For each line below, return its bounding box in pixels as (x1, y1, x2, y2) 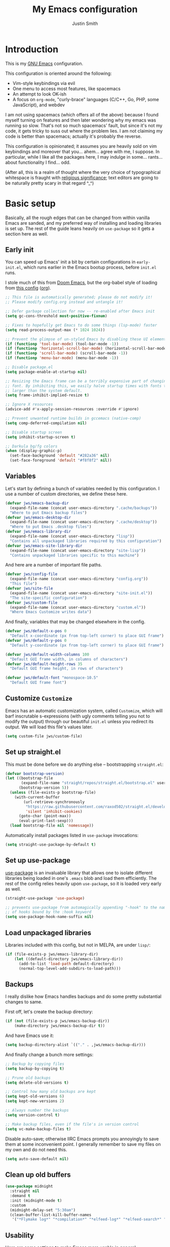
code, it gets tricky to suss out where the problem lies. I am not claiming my (5, 128, 163, 134)
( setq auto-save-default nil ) (5, 1156, 69, 1162)
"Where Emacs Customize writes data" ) (10, 609, 92, 615)
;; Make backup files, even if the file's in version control (5, 1121, 139, 1127)
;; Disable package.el (5, 365, 53, 370)
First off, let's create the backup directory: (5, 1008, 94, 1015)
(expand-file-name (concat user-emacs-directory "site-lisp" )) (10, 548, 146, 553)
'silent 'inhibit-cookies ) (25, 809, 82, 814)
